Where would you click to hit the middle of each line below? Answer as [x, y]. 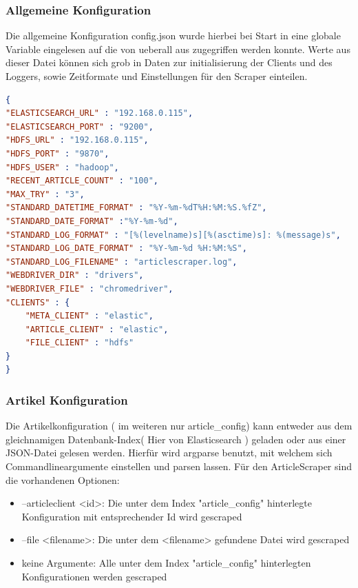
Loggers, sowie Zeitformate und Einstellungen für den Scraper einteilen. [157, 76]
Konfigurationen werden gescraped [94, 576]
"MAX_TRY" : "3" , [45, 194]
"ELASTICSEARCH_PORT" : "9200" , [80, 126]
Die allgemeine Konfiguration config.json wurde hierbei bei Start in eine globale [173, 36]
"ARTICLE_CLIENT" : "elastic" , [97, 329]
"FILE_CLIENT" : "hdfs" [80, 343]
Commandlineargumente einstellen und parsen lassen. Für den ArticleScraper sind [179, 466]
